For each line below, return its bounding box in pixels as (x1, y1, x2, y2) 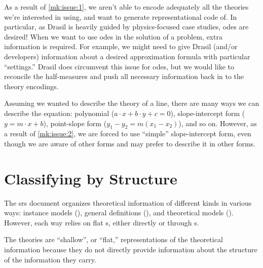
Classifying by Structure (4, 168, 177, 188)
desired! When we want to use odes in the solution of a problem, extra (4, 31, 222, 42)
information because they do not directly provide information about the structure (4, 244, 257, 255)
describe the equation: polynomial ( (4, 107, 115, 118)
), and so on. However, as (178, 118, 257, 128)
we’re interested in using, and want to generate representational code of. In (4, 11, 237, 22)
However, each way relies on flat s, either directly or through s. (4, 217, 199, 227)
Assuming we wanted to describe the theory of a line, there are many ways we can (4, 98, 259, 108)
